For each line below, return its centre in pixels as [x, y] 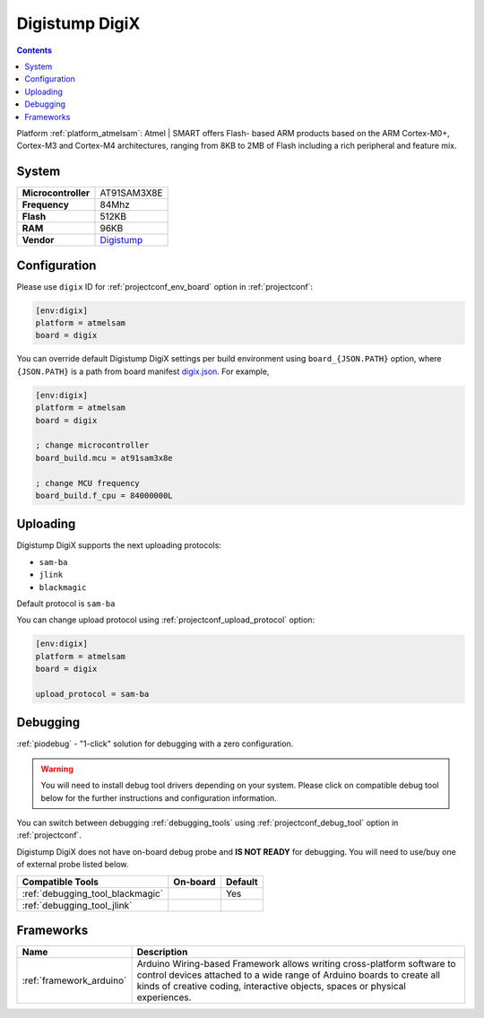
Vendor [38, 240]
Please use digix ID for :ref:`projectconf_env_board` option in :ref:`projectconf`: [165, 286]
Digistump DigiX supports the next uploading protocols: [119, 545]
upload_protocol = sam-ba [92, 694]
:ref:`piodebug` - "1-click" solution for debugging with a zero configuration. [155, 744]
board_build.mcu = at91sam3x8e [104, 458]
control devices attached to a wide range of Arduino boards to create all [289, 975]
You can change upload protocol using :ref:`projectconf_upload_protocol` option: [166, 620]
